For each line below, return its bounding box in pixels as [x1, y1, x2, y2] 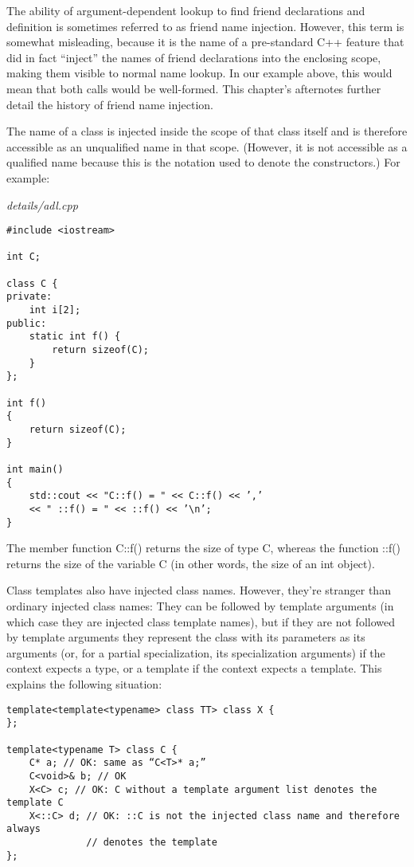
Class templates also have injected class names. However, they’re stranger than [6, 582, 391, 598]
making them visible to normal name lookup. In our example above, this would [6, 65, 393, 81]
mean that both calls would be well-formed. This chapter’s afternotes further [6, 80, 381, 96]
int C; [6, 251, 41, 263]
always [6, 823, 41, 835]
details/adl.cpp [6, 196, 78, 213]
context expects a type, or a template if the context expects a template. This [6, 660, 382, 677]
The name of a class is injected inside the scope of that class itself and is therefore [6, 123, 408, 139]
